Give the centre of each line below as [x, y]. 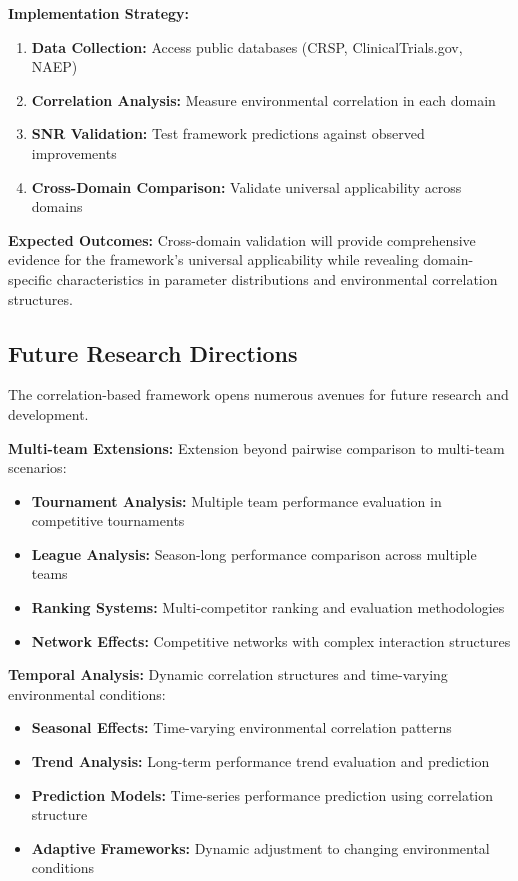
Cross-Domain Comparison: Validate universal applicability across [246, 186]
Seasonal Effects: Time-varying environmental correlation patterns [241, 727]
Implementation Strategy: [99, 13]
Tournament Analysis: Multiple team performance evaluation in [236, 500]
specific [30, 278]
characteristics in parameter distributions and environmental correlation [277, 278]
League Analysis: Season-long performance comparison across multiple [254, 553]
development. [48, 413]
